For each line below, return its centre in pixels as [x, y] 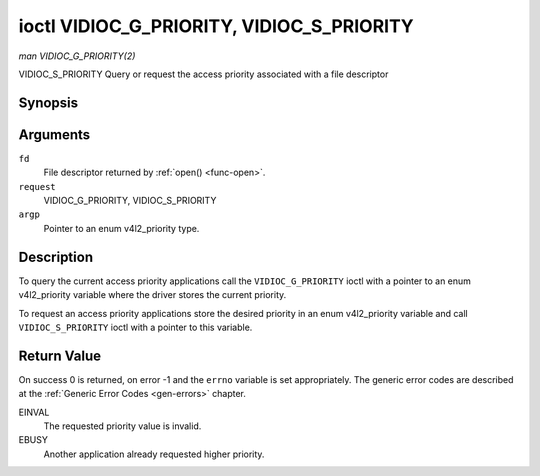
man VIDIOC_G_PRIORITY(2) [77, 56]
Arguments [54, 134]
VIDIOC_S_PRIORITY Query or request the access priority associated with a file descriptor [203, 74]
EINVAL [34, 412]
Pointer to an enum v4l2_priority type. [121, 228]
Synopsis [48, 102]
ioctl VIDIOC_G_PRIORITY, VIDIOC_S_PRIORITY [216, 26]
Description [56, 256]
